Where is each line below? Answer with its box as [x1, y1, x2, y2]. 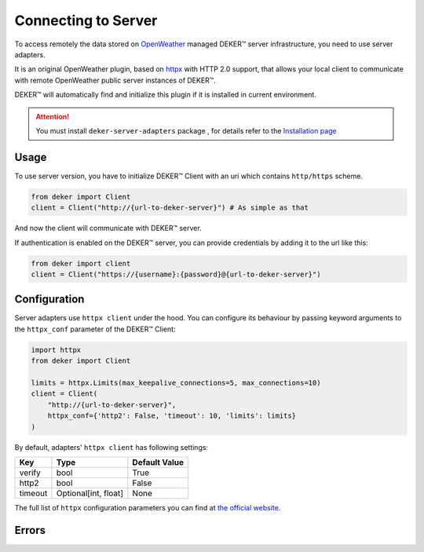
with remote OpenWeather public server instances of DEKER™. [14, 75, 216, 85]
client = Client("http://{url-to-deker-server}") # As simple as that [31, 203, 309, 212]
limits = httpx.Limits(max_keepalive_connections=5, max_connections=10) [31, 378, 321, 387]
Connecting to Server [14, 12, 158, 29]
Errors [14, 523, 46, 537]
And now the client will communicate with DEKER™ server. [14, 224, 202, 233]
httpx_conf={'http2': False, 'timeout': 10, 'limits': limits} [47, 411, 297, 420]
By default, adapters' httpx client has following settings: [14, 442, 208, 451]
